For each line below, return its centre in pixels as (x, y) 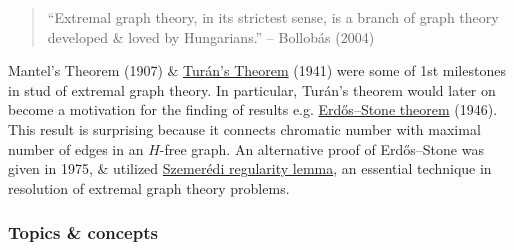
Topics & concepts (83, 232)
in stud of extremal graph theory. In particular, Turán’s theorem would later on (252, 89)
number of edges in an (76, 148)
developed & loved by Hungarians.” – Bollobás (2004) (211, 36)
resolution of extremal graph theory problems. (149, 187)
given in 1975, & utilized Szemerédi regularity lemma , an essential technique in (250, 168)
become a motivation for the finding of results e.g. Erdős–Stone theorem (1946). (253, 109)
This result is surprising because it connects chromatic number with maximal (244, 128)
